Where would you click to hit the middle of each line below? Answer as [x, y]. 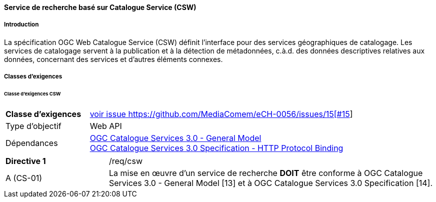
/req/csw [126, 161]
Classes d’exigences [33, 77]
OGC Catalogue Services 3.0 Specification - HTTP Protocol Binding [216, 148]
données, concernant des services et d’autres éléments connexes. [113, 59]
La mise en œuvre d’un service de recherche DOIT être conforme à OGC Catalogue [266, 173]
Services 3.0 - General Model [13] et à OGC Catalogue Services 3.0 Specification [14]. [270, 183]
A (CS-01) [24, 178]
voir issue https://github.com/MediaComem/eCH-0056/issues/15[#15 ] [221, 114]
